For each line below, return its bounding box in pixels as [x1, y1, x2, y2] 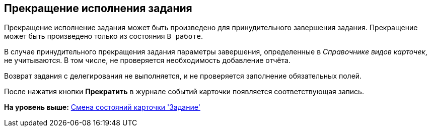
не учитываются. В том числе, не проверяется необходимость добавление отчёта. [4, 56, 291, 65]
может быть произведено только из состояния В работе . [4, 32, 203, 41]
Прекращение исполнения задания [4, 2, 192, 15]
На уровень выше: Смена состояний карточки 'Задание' [4, 103, 200, 112]
